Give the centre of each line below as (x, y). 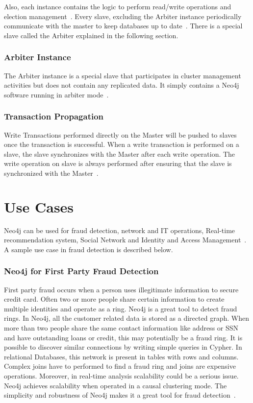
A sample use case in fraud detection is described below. (89, 249)
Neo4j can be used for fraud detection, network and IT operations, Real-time (120, 230)
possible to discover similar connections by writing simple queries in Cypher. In (123, 347)
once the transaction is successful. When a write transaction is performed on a (122, 144)
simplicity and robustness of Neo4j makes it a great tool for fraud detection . (120, 395)
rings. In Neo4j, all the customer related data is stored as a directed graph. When (126, 318)
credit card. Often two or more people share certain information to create (114, 299)
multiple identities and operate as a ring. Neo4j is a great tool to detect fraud (121, 308)
